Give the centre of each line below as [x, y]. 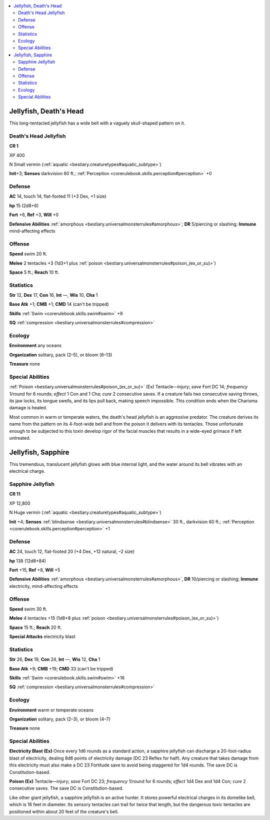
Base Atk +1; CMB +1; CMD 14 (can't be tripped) [59, 304]
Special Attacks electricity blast [42, 637]
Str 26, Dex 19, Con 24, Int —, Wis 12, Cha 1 [55, 659]
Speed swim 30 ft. [28, 609]
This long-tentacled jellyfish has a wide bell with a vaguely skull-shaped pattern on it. [97, 123]
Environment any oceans [35, 346]
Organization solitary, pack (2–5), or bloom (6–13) [61, 355]
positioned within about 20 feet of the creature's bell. [64, 811]
